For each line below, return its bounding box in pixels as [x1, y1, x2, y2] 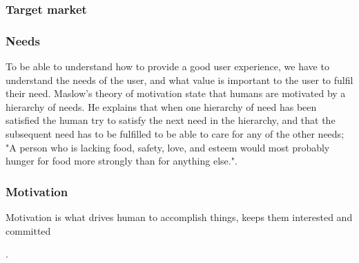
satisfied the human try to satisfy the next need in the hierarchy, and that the [6, 113, 336, 127]
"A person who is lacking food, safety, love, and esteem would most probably [6, 140, 330, 154]
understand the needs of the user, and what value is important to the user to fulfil [6, 72, 353, 87]
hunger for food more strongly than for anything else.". [6, 154, 237, 168]
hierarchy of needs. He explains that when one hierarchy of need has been [6, 99, 317, 114]
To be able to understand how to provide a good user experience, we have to [6, 59, 329, 74]
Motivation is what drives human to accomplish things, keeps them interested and [6, 210, 353, 224]
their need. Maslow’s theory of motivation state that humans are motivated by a [6, 86, 346, 101]
